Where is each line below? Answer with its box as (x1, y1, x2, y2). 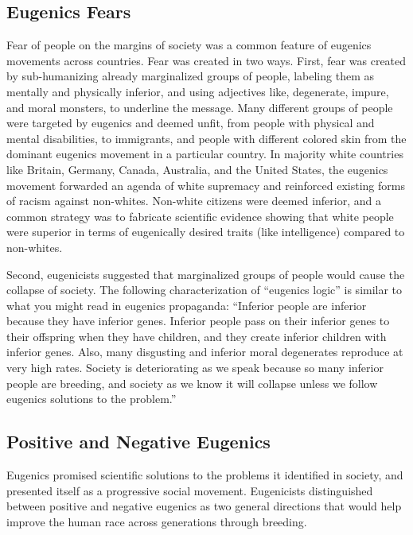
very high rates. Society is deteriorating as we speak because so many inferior (6, 359, 384, 376)
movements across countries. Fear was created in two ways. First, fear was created (6, 52, 407, 68)
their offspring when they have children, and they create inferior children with (6, 328, 387, 344)
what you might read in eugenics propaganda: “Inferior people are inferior (6, 297, 367, 313)
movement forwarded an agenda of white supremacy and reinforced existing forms (6, 176, 405, 193)
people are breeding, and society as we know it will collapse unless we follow (6, 374, 378, 391)
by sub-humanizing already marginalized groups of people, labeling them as (6, 68, 374, 84)
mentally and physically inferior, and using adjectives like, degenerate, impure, (6, 83, 389, 99)
